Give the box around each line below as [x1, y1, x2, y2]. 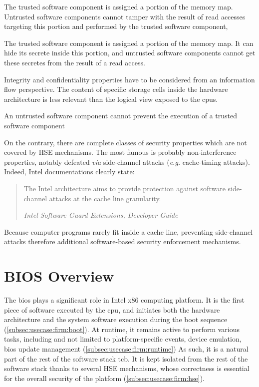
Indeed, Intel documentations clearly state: [4, 166, 135, 177]
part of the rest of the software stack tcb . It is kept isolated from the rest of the [4, 353, 248, 364]
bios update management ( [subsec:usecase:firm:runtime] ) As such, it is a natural [4, 343, 249, 354]
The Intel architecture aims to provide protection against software [23, 183, 226, 193]
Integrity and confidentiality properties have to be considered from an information [4, 74, 255, 84]
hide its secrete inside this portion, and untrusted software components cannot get [4, 47, 256, 58]
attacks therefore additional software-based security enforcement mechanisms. [4, 236, 241, 247]
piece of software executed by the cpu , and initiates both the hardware [4, 304, 220, 315]
